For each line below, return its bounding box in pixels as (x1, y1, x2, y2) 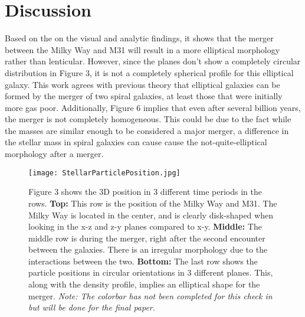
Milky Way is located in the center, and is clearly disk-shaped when (28, 208, 273, 221)
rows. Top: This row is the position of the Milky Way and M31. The (28, 197, 277, 209)
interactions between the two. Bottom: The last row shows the (28, 254, 258, 267)
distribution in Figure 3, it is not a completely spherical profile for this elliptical (5, 66, 294, 79)
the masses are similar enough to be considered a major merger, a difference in (5, 124, 289, 136)
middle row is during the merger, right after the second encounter (28, 231, 265, 244)
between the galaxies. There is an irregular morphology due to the (28, 243, 268, 256)
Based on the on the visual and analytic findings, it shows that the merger (5, 32, 274, 44)
